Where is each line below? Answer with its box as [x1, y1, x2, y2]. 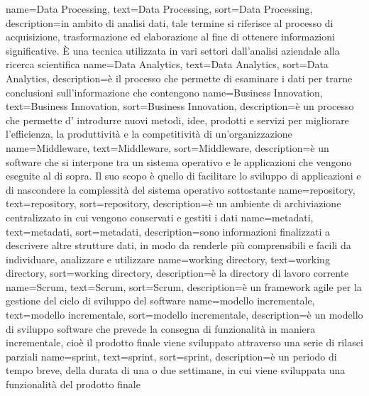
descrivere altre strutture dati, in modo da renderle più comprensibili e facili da [6, 238, 351, 253]
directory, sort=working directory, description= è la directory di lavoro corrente [6, 265, 349, 280]
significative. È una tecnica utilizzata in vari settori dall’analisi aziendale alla [6, 43, 340, 57]
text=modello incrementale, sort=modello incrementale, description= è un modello [6, 307, 363, 322]
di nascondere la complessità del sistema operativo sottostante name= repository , [6, 182, 356, 197]
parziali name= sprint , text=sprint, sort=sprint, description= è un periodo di [6, 348, 337, 363]
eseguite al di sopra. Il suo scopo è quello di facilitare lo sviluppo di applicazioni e [6, 168, 361, 183]
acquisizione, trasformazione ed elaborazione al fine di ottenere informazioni [6, 29, 335, 44]
